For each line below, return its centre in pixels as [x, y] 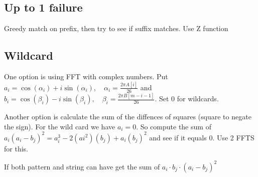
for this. [16, 148]
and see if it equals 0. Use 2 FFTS [202, 137]
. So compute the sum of [174, 126]
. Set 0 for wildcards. [187, 99]
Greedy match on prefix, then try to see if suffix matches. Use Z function [116, 28]
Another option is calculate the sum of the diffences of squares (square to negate [128, 117]
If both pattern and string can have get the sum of [82, 166]
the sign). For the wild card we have [60, 126]
